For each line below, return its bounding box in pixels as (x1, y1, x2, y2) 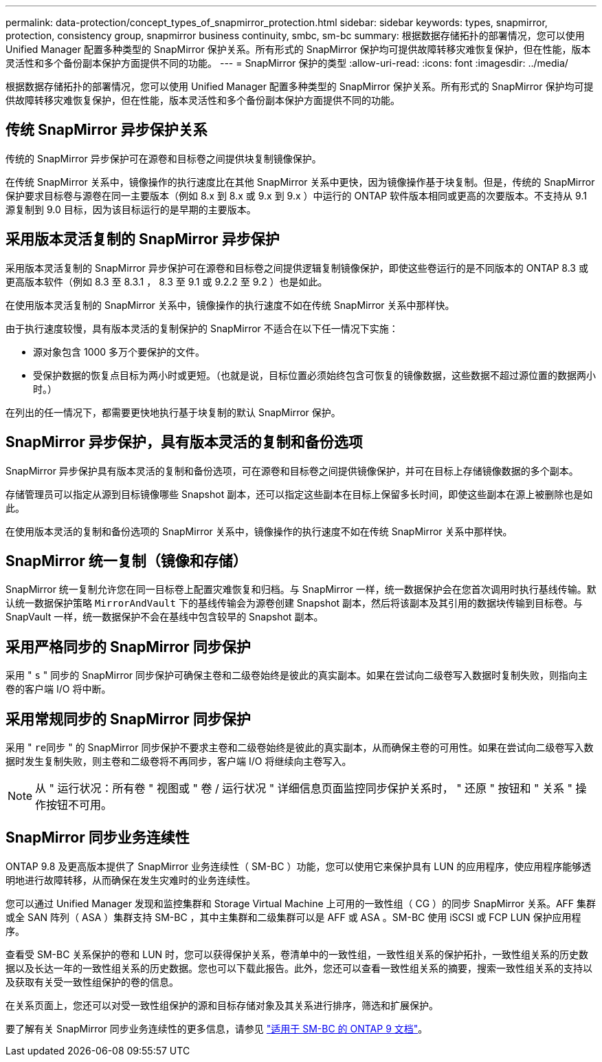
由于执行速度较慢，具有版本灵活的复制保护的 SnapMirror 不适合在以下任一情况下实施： (5, 322, 399, 334)
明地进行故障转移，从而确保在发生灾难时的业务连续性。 (5, 874, 256, 886)
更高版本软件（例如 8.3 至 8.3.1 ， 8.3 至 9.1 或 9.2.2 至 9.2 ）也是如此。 (5, 275, 328, 288)
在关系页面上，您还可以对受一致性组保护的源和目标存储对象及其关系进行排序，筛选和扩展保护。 (5, 999, 438, 1011)
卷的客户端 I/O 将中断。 (5, 683, 111, 695)
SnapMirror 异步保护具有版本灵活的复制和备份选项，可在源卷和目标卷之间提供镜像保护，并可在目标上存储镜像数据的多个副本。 (5, 464, 579, 477)
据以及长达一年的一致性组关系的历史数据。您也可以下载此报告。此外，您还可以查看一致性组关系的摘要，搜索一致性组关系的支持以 (5, 962, 592, 974)
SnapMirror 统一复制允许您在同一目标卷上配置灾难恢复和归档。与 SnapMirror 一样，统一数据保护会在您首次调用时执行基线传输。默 (5, 583, 597, 596)
